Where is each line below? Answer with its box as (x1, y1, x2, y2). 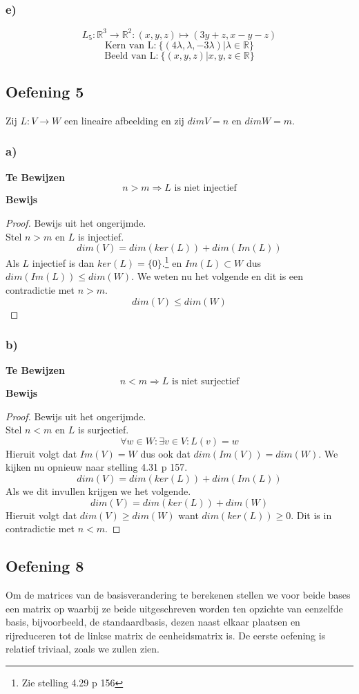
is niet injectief (174, 183, 237, 194)
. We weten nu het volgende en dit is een (131, 269, 304, 283)
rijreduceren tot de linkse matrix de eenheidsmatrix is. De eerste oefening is (6, 628, 326, 642)
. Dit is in (291, 507, 332, 522)
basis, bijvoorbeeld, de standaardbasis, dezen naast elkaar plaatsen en (6, 615, 300, 629)
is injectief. (77, 229, 124, 243)
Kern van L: (104, 40, 157, 50)
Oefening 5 (6, 81, 84, 102)
